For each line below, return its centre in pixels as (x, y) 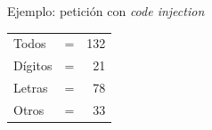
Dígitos (33, 65)
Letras (31, 88)
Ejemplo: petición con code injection (106, 11)
